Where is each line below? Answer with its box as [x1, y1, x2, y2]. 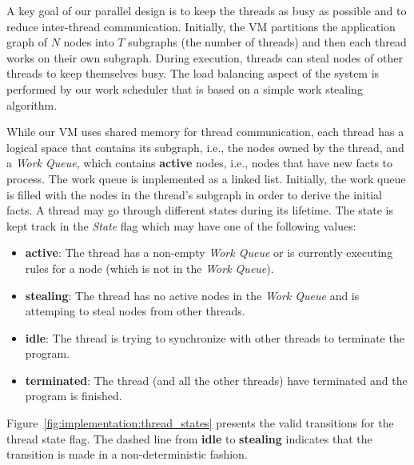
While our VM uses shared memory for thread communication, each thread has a [6, 123, 404, 140]
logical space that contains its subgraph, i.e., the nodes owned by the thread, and [6, 138, 404, 155]
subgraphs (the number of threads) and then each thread [128, 34, 407, 50]
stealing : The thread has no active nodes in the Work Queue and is [25, 287, 360, 303]
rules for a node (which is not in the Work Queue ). [25, 259, 274, 276]
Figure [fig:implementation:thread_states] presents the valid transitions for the [6, 415, 394, 431]
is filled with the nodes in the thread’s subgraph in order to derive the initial [6, 186, 382, 202]
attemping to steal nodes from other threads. [25, 303, 245, 319]
